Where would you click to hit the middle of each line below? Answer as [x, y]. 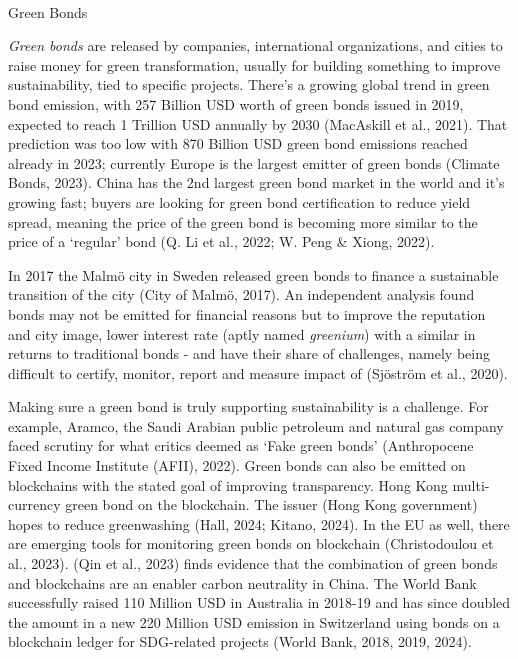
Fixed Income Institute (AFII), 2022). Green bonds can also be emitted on [237, 465]
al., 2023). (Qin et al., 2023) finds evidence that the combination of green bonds [253, 563]
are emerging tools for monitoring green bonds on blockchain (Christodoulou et [251, 543]
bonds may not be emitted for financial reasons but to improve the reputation [247, 313]
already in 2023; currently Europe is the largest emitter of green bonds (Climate [254, 162]
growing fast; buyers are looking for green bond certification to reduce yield [239, 201]
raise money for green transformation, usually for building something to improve [254, 64]
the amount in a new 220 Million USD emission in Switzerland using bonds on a [254, 621]
